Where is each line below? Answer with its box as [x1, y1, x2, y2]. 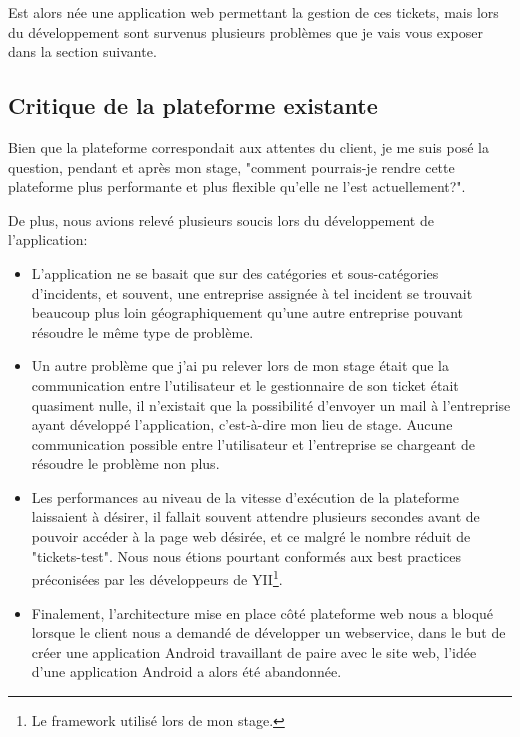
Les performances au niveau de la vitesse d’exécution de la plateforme [31, 486, 459, 507]
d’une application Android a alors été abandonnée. [31, 661, 342, 682]
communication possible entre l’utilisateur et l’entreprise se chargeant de [31, 433, 475, 454]
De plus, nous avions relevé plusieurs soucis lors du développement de [8, 209, 434, 230]
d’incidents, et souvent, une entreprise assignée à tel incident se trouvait [31, 282, 473, 303]
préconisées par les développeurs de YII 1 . [31, 566, 283, 589]
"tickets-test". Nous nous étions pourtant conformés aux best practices [31, 545, 462, 566]
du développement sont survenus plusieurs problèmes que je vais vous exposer [8, 21, 483, 42]
